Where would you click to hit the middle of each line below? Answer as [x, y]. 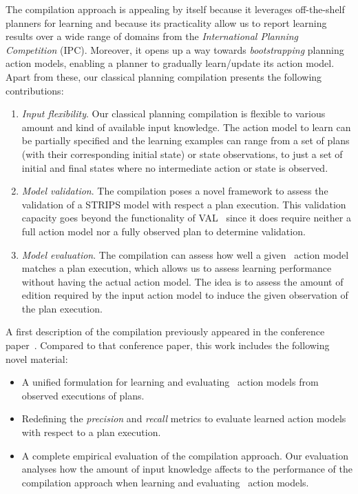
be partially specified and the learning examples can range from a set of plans [186, 140]
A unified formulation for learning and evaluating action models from [170, 382]
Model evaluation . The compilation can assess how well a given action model [185, 254]
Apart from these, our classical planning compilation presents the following [164, 76]
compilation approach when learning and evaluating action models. [165, 482]
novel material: [37, 358]
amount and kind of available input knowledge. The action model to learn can [186, 127]
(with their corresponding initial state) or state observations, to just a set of [182, 154]
